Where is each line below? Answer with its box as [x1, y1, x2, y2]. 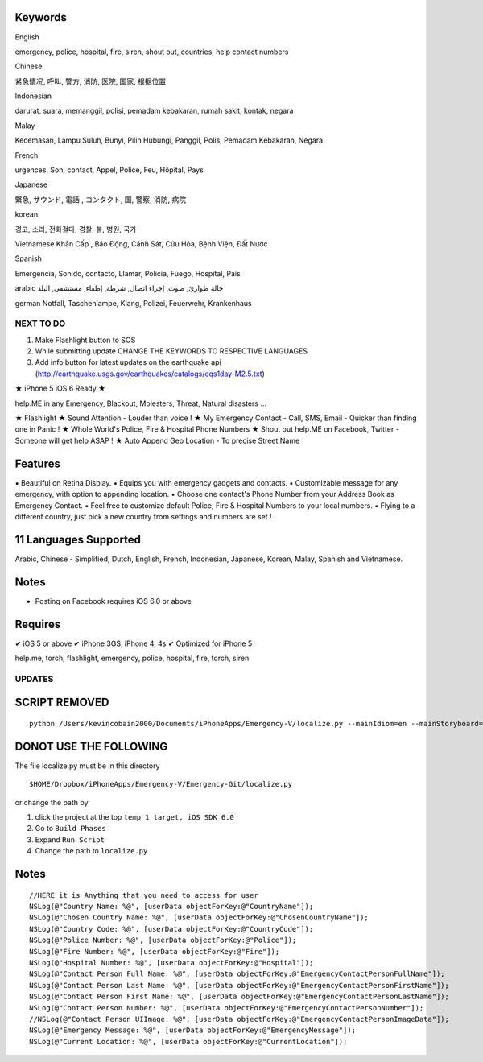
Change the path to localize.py [35, 846, 148, 856]
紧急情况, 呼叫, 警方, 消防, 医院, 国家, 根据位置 [14, 76, 167, 86]
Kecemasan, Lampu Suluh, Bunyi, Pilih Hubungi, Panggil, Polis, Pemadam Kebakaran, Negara [14, 135, 324, 145]
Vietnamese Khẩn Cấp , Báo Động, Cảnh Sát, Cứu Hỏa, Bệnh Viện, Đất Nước [14, 238, 268, 249]
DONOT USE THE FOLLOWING [14, 739, 168, 753]
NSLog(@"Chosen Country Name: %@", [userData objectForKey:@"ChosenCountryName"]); [29, 913, 369, 922]
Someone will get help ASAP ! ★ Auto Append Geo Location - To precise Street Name [14, 436, 300, 445]
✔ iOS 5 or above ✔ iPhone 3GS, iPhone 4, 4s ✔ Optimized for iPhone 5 [14, 638, 253, 648]
